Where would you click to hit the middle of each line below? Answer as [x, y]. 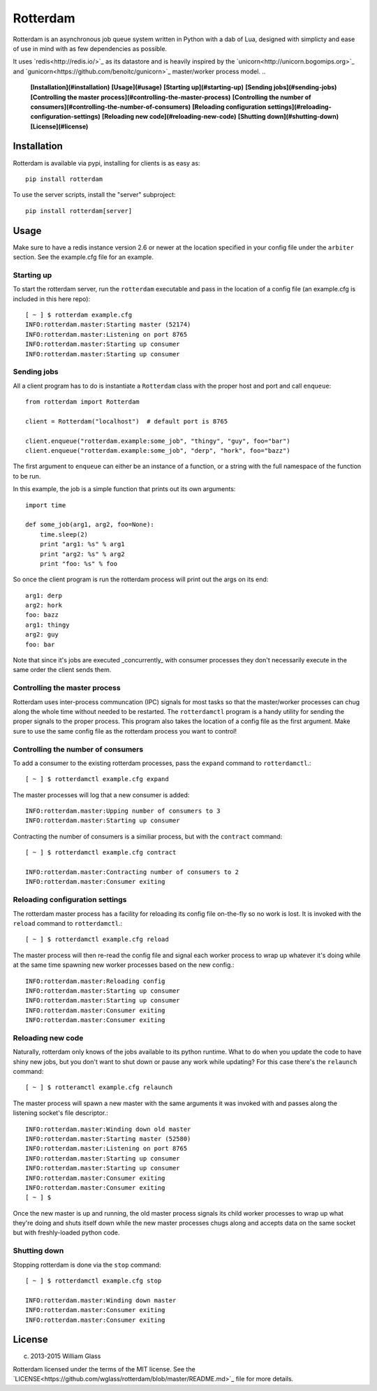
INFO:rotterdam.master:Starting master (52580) [108, 1138]
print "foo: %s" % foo [79, 563]
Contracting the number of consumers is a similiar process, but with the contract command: [148, 836]
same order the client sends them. [62, 670]
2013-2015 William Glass [66, 1356]
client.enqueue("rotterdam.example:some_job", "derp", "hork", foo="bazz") [158, 451]
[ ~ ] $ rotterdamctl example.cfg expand [97, 779]
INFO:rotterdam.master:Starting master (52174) [108, 325]
